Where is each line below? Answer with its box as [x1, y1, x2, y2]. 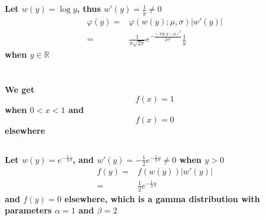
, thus [77, 2, 101, 15]
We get [5, 83, 35, 95]
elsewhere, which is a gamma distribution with [64, 192, 260, 205]
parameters [5, 204, 52, 216]
